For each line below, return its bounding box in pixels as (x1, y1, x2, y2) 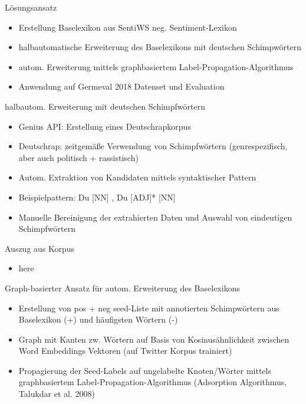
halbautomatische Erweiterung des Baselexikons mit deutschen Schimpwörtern (18, 41, 302, 53)
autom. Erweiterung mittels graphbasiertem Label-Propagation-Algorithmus (18, 60, 294, 73)
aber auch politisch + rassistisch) (18, 151, 139, 163)
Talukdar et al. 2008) (18, 387, 95, 400)
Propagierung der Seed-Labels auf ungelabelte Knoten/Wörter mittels (18, 364, 271, 376)
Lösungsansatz (5, 1, 57, 13)
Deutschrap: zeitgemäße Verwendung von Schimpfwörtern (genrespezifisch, (18, 140, 288, 152)
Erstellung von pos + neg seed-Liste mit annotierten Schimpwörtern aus (18, 301, 279, 314)
